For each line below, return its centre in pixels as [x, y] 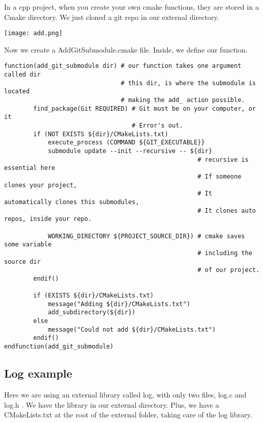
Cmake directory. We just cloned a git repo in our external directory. [112, 17]
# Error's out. [157, 126]
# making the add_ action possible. [183, 100]
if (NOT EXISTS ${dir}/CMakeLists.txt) [101, 134]
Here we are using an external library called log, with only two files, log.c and [125, 394]
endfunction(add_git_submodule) [59, 347]
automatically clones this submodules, [72, 202]
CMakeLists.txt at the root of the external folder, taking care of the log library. [128, 415]
